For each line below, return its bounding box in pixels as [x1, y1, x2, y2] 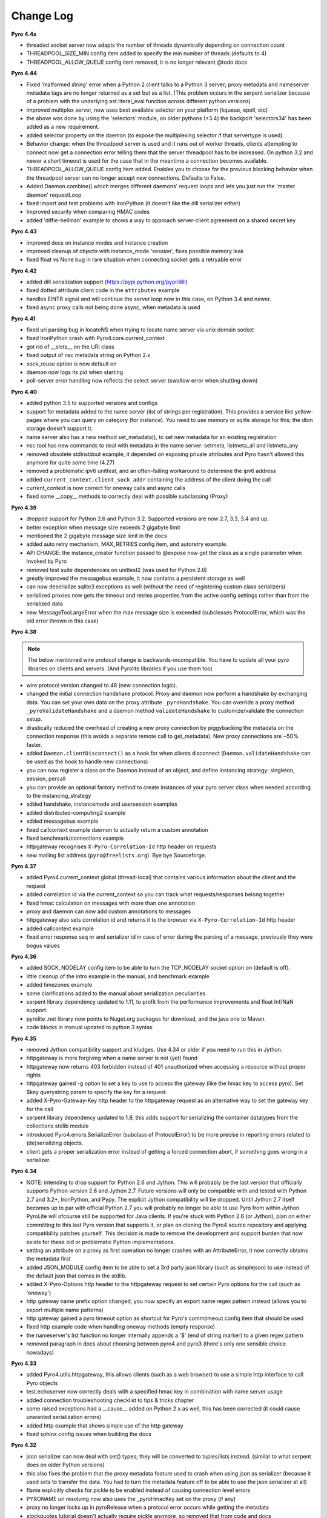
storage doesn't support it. [26, 425, 93, 432]
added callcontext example [26, 925, 94, 932]
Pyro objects [26, 1379, 58, 1387]
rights [26, 1072, 41, 1079]
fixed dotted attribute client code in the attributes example [26, 287, 180, 294]
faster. [26, 741, 42, 748]
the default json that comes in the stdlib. [26, 1272, 127, 1279]
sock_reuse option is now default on [26, 360, 117, 367]
